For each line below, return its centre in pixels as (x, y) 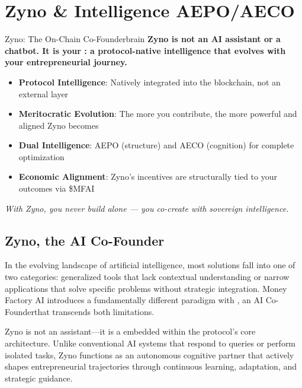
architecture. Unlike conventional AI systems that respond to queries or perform (150, 343)
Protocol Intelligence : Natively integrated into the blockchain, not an (150, 82)
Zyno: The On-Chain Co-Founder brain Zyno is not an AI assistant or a (143, 39)
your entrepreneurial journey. (66, 62)
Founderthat (27, 311)
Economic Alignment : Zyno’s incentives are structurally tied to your (148, 176)
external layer (44, 93)
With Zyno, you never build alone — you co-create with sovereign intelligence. (147, 208)
